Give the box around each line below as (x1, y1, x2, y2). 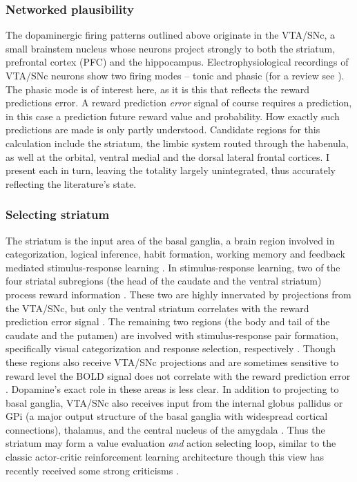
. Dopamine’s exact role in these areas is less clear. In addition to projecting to (6, 382, 339, 396)
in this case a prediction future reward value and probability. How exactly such (6, 108, 340, 123)
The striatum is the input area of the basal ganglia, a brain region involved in (6, 233, 335, 247)
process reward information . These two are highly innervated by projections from (6, 287, 351, 301)
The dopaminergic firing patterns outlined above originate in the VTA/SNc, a (6, 28, 336, 42)
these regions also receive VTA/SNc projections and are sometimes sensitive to (6, 354, 339, 369)
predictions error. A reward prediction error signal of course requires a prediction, (6, 95, 352, 110)
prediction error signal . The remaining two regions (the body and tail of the (6, 314, 330, 329)
